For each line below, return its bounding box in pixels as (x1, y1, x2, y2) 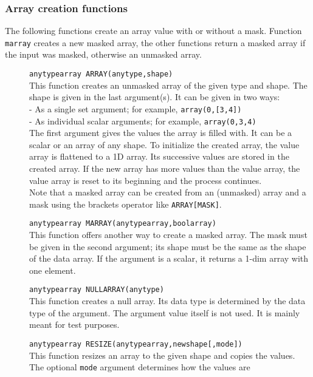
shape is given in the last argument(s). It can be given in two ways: (29, 90, 280, 103)
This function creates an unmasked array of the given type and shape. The (29, 78, 308, 91)
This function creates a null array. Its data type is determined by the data (29, 294, 306, 307)
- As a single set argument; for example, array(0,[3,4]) (29, 102, 242, 115)
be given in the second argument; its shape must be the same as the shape (29, 240, 306, 253)
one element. (29, 263, 76, 276)
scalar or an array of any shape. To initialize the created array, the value (29, 138, 300, 151)
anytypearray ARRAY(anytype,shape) (29, 70, 173, 79)
